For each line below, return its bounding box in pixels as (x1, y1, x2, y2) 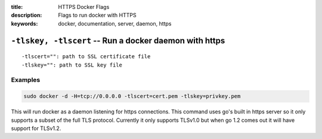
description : (11, 12, 42, 19)
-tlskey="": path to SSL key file (21, 61, 122, 68)
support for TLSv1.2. (11, 125, 61, 132)
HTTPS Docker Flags (58, 4, 110, 10)
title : (11, 4, 23, 10)
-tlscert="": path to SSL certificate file (21, 53, 151, 60)
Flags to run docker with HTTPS (58, 12, 137, 19)
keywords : (11, 20, 38, 27)
